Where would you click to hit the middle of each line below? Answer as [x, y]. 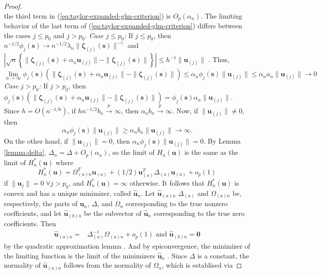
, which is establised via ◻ [202, 265]
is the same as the [211, 152]
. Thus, [219, 59]
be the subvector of [113, 213]
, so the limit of [131, 152]
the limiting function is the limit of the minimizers [80, 255]
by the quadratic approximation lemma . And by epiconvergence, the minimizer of [127, 246]
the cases [17, 35]
